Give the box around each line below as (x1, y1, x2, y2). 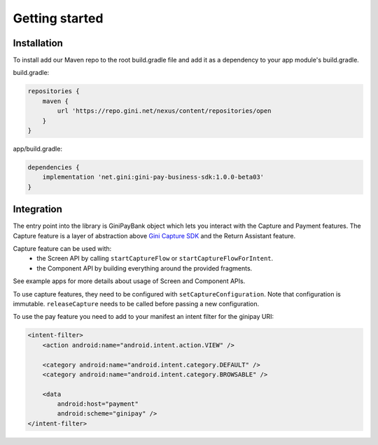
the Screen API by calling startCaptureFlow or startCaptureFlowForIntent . (36, 254, 274, 263)
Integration (13, 203, 63, 215)
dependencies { (27, 163, 80, 171)
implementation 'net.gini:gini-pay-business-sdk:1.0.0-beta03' (42, 173, 265, 182)
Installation (13, 37, 63, 49)
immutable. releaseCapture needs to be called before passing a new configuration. (13, 299, 260, 308)
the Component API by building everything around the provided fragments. (36, 263, 253, 273)
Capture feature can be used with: (13, 245, 112, 253)
